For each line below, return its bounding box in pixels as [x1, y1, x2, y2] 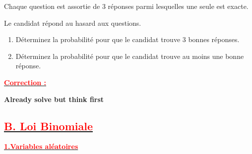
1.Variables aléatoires [4, 141, 78, 152]
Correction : [4, 77, 47, 87]
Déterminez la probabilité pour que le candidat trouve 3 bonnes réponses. [15, 34, 240, 45]
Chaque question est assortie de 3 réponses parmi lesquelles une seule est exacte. [4, 1, 249, 11]
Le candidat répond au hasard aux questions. [4, 17, 141, 28]
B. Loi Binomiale [4, 118, 93, 133]
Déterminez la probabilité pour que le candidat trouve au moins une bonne [15, 51, 244, 61]
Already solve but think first [4, 94, 104, 104]
